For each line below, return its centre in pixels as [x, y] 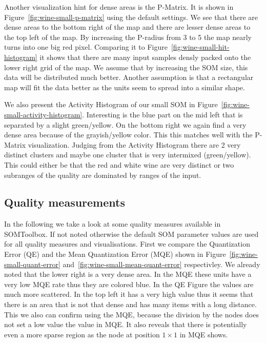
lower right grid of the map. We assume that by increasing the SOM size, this [126, 67]
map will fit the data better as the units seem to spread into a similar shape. [125, 87]
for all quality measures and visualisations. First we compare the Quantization [127, 244]
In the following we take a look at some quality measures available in [112, 224]
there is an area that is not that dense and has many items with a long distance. [130, 304]
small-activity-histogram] [43, 114]
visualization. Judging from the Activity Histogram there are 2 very [134, 144]
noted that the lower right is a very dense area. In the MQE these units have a [128, 274]
